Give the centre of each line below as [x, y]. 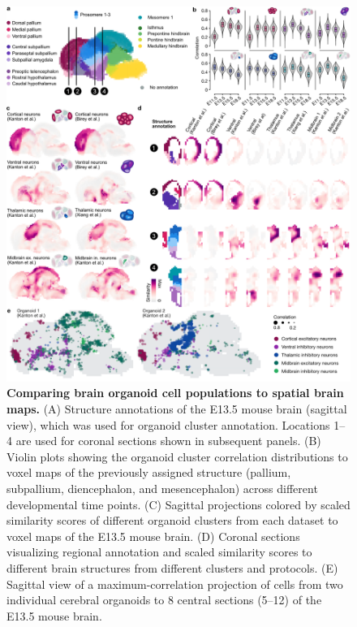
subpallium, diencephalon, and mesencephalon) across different [162, 489]
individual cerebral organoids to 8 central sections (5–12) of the [164, 600]
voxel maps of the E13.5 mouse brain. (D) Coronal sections [153, 536]
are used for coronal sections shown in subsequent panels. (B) [168, 441]
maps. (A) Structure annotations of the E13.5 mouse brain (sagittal [177, 409]
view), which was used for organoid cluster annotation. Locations [168, 424]
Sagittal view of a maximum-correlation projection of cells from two [175, 584]
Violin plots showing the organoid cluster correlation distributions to [177, 456]
